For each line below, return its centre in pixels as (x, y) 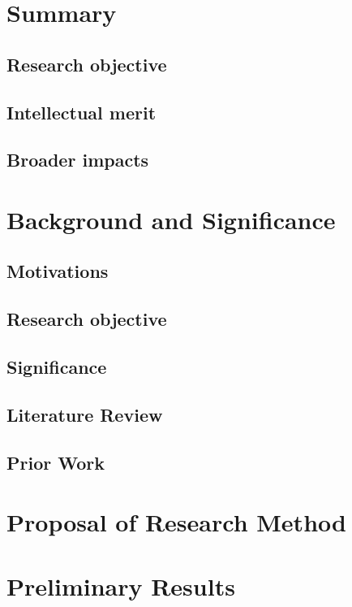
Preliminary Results (121, 585)
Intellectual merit (82, 112)
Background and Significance (171, 219)
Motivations (58, 271)
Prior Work (56, 462)
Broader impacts (78, 160)
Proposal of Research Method (176, 522)
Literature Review (85, 414)
